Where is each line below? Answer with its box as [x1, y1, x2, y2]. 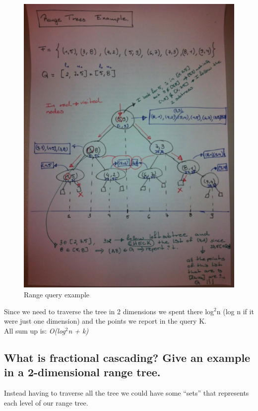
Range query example [24, 289, 90, 299]
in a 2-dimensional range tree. [4, 364, 161, 380]
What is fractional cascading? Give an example [4, 349, 251, 365]
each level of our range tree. [4, 397, 88, 408]
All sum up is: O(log [4, 325, 65, 336]
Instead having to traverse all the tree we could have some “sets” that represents [4, 387, 249, 398]
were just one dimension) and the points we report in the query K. [4, 316, 206, 326]
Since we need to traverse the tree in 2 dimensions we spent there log [4, 306, 214, 316]
